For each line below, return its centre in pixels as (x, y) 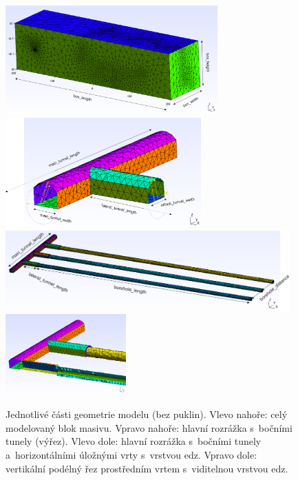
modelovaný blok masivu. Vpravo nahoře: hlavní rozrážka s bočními (149, 427)
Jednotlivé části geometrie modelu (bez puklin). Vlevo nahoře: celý (147, 414)
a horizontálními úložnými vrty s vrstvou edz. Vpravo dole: (131, 454)
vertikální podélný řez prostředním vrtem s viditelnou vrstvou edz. (147, 468)
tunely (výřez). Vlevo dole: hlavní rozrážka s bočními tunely (134, 441)
